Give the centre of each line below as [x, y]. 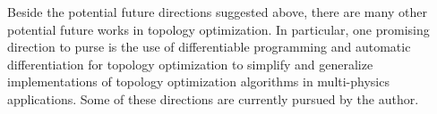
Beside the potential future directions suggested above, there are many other [217, 12]
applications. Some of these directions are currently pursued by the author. [213, 98]
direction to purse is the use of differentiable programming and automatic [209, 47]
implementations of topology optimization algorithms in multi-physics [198, 81]
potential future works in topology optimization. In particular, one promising [218, 29]
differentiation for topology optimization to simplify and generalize [190, 64]
